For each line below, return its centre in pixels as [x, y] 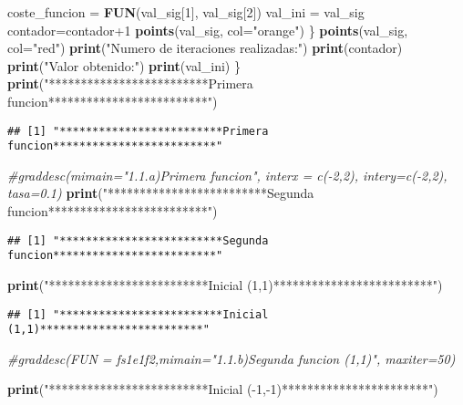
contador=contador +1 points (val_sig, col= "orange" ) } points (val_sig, [208, 30]
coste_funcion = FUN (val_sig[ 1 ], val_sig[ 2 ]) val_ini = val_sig [186, 12]
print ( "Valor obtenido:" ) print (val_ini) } [124, 65]
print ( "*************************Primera [130, 83]
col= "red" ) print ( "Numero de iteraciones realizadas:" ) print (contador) [205, 48]
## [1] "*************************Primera [138, 131]
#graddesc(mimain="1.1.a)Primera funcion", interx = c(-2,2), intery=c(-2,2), [227, 175]
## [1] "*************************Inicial [138, 314]
